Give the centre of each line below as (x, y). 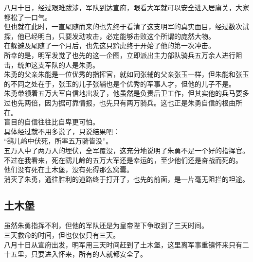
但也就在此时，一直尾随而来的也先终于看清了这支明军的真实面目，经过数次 (123, 26)
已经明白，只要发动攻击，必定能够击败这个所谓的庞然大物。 (119, 36)
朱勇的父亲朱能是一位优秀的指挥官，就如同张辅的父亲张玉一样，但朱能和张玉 (126, 74)
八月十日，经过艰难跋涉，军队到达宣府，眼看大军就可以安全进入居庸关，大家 (126, 7)
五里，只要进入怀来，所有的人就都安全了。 (79, 254)
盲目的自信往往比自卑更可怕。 (52, 122)
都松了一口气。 (28, 17)
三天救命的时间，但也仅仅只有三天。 (62, 235)
